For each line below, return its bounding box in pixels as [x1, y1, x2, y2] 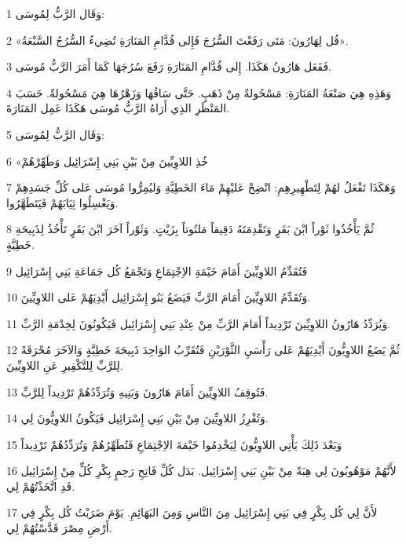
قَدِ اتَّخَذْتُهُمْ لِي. [6, 477, 75, 494]
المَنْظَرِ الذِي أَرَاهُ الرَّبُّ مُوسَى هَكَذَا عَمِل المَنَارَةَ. [6, 100, 229, 116]
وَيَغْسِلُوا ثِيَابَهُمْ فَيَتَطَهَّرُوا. [6, 194, 119, 210]
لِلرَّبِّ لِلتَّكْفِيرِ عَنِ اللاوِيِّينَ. [6, 356, 123, 373]
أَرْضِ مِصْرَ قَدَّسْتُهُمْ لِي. [6, 520, 112, 536]
